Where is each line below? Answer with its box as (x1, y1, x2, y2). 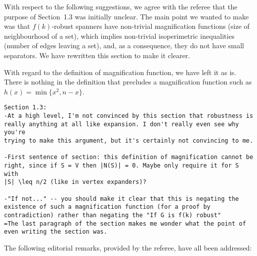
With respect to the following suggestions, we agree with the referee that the (4, 1, 238, 11)
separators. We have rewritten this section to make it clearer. (4, 50, 190, 60)
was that (4, 21, 30, 31)
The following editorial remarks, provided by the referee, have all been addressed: (4, 242, 252, 253)
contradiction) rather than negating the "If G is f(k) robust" (4, 211, 221, 219)
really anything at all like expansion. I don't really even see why (4, 120, 239, 128)
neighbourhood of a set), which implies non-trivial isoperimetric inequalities (4, 30, 235, 41)
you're (4, 129, 25, 136)
